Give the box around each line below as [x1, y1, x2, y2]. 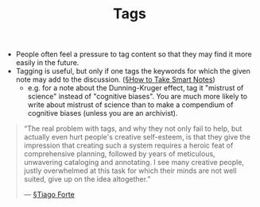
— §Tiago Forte [23, 190, 76, 199]
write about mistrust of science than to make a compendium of [27, 100, 234, 109]
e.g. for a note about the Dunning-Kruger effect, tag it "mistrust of [27, 83, 244, 93]
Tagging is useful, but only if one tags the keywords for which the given [15, 67, 250, 76]
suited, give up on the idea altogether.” [23, 174, 151, 184]
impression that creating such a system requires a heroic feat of [23, 140, 234, 151]
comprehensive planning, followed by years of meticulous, [23, 149, 216, 159]
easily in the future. [15, 58, 80, 67]
